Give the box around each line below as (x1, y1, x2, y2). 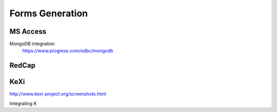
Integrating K (9, 100, 37, 106)
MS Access (9, 27, 47, 36)
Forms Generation (9, 8, 88, 19)
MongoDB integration (9, 41, 55, 47)
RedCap (9, 61, 36, 70)
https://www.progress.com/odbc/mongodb (22, 48, 113, 54)
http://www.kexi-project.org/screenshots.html (9, 91, 106, 97)
